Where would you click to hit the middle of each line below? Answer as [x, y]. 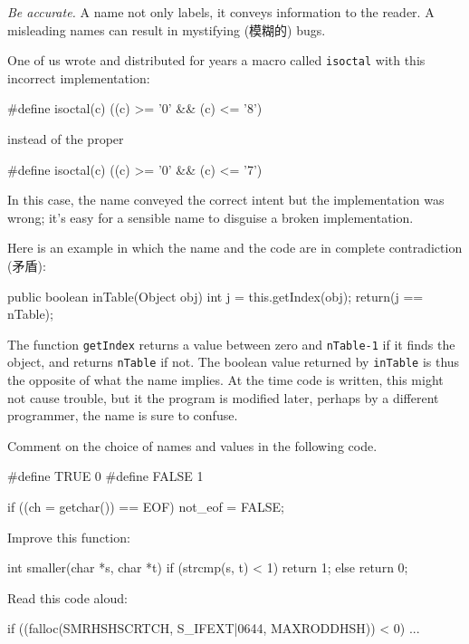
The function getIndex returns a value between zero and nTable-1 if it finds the [231, 344]
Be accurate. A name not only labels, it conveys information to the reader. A [221, 12]
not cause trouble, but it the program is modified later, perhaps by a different [223, 397]
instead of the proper [66, 139]
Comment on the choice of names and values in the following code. [192, 445]
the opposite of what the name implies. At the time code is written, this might [225, 380]
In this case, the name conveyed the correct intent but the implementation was [226, 200]
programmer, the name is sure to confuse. [123, 415]
